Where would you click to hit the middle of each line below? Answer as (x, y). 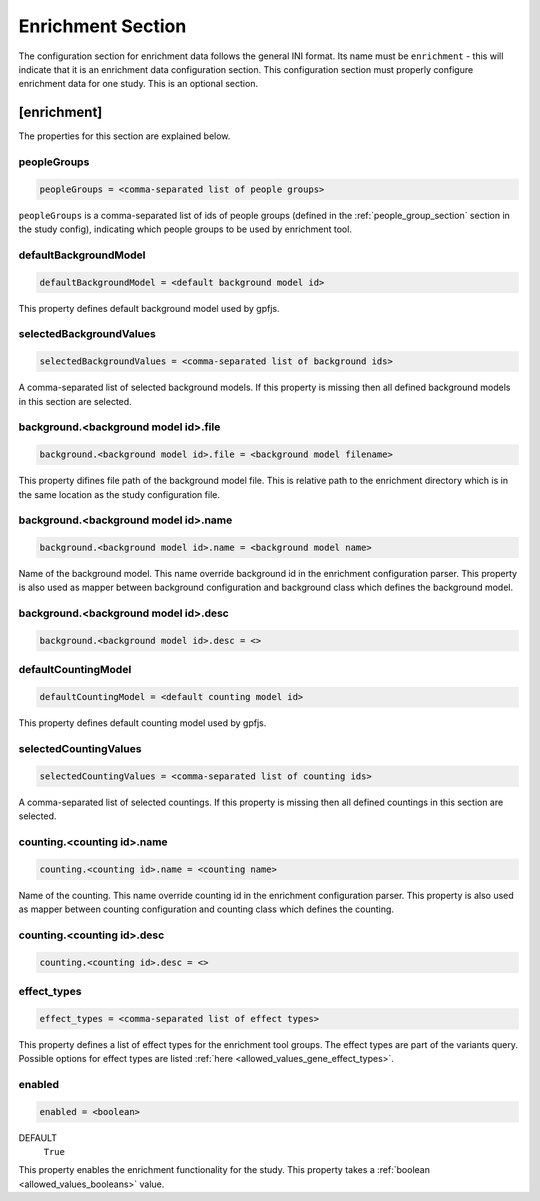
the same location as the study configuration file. (119, 494)
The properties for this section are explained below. (124, 136)
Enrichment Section (102, 26)
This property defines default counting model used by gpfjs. (142, 723)
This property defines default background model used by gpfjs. (149, 308)
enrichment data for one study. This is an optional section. (138, 84)
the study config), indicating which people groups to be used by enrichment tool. (185, 229)
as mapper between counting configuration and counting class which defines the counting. (206, 909)
